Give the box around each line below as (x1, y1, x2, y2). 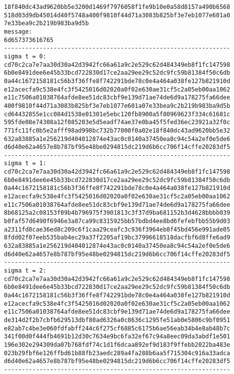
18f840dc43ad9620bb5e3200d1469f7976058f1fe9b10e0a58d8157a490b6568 (4, 3, 231, 10)
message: (4, 28, 33, 35)
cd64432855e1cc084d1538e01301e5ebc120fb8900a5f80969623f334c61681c (4, 110, 231, 118)
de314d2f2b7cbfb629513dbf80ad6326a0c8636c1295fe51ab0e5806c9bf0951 (4, 316, 231, 324)
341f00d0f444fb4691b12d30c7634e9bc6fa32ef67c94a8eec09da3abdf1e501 (4, 333, 231, 340)
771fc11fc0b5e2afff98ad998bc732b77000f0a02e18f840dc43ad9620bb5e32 (4, 127, 231, 134)
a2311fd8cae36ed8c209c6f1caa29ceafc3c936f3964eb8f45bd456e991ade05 (4, 226, 231, 233)
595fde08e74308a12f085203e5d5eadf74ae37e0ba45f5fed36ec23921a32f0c (4, 119, 231, 126)
